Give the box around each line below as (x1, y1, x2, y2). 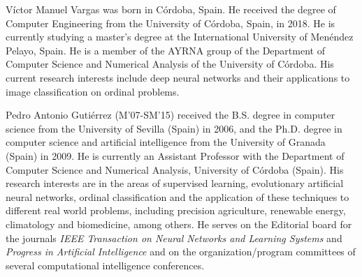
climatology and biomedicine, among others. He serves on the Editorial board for (6, 216, 352, 231)
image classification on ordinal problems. (6, 84, 180, 98)
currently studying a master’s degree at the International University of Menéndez (6, 29, 354, 44)
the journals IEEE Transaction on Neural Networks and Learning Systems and (6, 230, 342, 245)
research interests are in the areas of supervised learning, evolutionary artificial (6, 176, 344, 190)
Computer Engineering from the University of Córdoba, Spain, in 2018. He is (6, 15, 335, 30)
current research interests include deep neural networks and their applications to (6, 70, 350, 84)
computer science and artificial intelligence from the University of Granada (6, 135, 326, 149)
